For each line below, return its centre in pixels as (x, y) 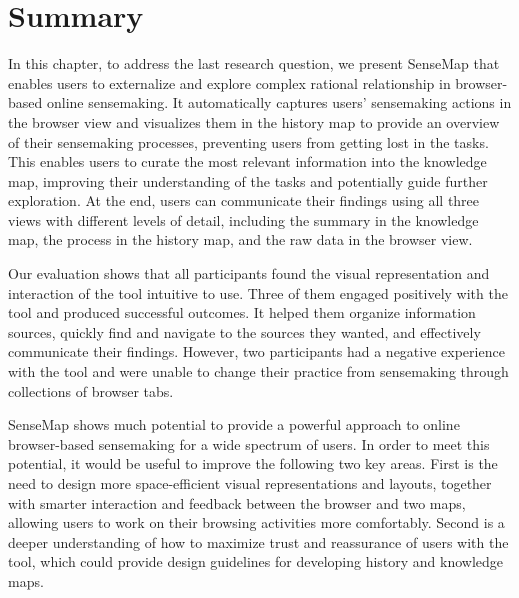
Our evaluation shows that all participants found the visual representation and (249, 273)
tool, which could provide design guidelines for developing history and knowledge (256, 561)
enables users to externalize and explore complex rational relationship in (229, 82)
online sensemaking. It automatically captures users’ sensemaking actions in (279, 102)
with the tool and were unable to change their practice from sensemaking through (258, 371)
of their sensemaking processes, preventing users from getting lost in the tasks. (248, 141)
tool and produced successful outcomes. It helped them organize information (242, 312)
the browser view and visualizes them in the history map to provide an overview (254, 121)
